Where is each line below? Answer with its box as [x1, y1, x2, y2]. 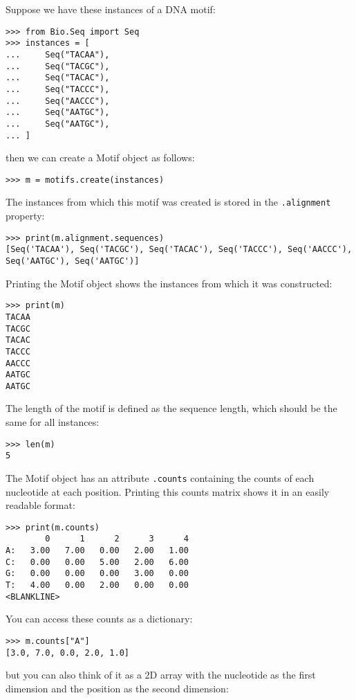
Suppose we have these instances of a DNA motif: [6, 2, 216, 16]
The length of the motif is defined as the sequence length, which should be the [6, 401, 337, 415]
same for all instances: [6, 415, 100, 429]
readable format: [6, 498, 75, 512]
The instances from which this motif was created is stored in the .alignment [6, 195, 331, 209]
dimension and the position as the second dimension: [6, 681, 229, 695]
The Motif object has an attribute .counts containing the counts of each [6, 470, 315, 485]
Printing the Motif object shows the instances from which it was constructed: [6, 276, 332, 290]
